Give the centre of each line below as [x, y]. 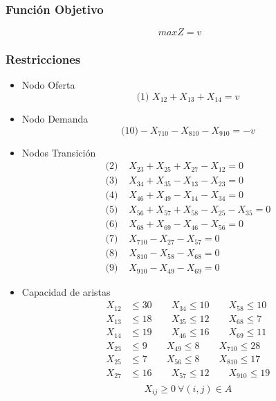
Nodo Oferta [48, 85]
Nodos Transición [59, 152]
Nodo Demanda [55, 119]
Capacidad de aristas [66, 292]
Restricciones [43, 59]
